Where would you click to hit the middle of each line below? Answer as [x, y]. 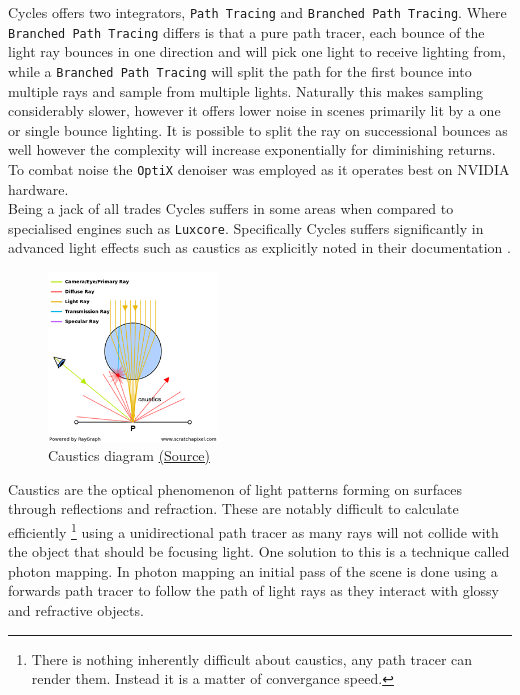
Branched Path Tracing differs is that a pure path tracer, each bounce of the [246, 31]
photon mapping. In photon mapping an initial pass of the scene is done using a [253, 570]
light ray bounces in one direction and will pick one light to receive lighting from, [257, 51]
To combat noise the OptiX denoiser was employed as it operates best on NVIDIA [259, 168]
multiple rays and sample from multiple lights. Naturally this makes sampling [246, 90]
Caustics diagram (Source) [129, 455]
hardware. [38, 188]
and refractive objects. [76, 610]
